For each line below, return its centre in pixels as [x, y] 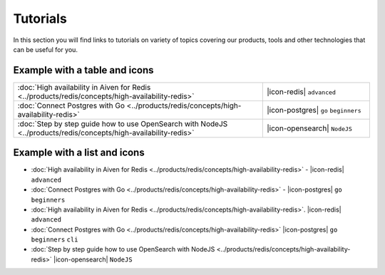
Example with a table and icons [83, 70]
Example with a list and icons [79, 153]
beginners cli [55, 240]
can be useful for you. [46, 49]
